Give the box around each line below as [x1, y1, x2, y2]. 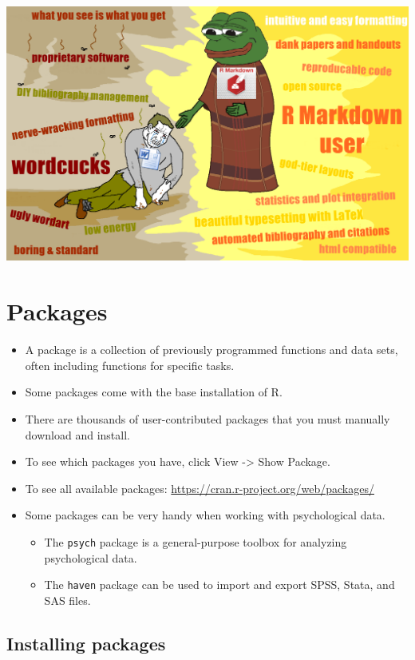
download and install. [25, 426, 130, 443]
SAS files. [44, 591, 91, 608]
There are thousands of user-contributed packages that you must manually [25, 410, 390, 427]
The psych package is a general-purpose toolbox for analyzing [44, 533, 347, 550]
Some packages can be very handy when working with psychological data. [25, 507, 385, 523]
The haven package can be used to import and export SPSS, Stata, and [44, 576, 395, 593]
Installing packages [6, 630, 166, 655]
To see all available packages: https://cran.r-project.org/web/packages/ [25, 479, 374, 496]
